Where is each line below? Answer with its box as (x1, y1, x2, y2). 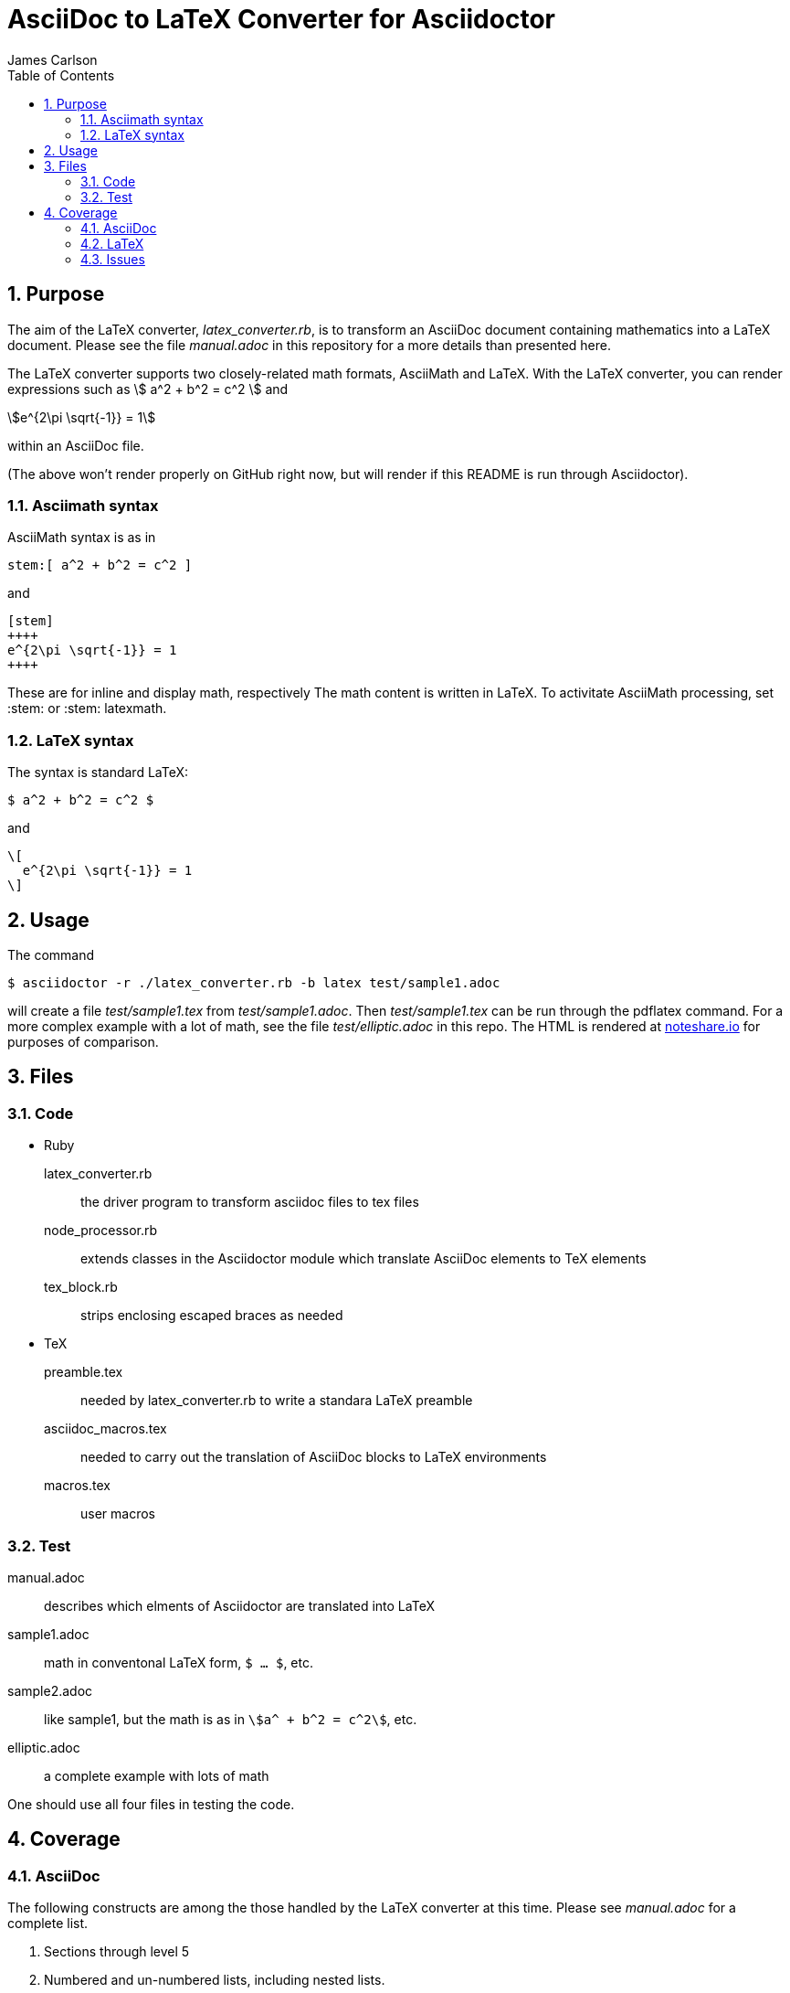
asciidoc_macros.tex (44, 1421, 167, 1437)
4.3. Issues (80, 250, 145, 267)
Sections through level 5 (44, 1944, 190, 1960)
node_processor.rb (44, 1222, 158, 1239)
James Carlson (7, 51, 98, 68)
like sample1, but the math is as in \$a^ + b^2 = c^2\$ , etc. (44, 1711, 417, 1727)
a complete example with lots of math (44, 1767, 269, 1784)
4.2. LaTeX (80, 235, 144, 251)
